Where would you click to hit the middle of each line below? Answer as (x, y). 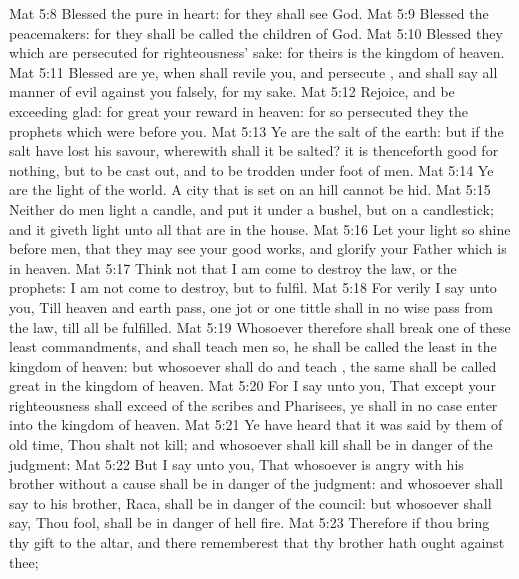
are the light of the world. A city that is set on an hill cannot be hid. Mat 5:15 (250, 189)
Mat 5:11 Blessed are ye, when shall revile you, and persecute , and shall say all (253, 71)
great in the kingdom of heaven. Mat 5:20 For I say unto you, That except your (252, 385)
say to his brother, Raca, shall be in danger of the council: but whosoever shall (250, 502)
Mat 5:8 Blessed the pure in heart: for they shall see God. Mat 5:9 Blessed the (249, 13)
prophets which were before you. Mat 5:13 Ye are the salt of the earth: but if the (256, 130)
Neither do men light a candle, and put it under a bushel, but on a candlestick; (251, 208)
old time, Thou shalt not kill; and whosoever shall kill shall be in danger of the (251, 444)
